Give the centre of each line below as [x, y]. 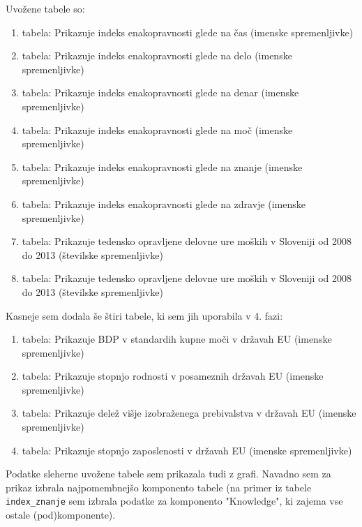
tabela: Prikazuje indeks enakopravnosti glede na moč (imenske [157, 129]
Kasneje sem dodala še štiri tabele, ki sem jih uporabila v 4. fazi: [144, 315]
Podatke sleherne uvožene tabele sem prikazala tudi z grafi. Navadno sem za [168, 474]
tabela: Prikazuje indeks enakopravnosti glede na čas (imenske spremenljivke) [188, 32]
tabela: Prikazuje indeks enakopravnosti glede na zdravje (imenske [164, 203]
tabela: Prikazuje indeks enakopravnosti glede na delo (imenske [157, 55]
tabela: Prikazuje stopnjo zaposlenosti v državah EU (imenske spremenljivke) [187, 450]
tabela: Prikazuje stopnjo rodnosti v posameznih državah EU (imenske [173, 376]
